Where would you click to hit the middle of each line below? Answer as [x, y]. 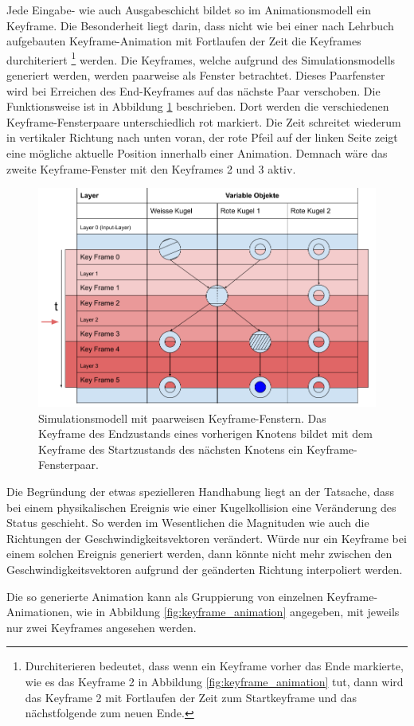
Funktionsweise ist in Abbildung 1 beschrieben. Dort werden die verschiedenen [198, 106]
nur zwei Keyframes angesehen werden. [102, 627]
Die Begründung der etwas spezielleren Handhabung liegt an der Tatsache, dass [201, 492]
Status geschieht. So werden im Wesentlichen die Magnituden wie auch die [188, 523]
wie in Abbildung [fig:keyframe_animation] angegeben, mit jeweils [238, 612]
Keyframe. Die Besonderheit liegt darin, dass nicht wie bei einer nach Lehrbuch [200, 25]
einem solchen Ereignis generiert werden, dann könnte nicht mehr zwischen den [199, 554]
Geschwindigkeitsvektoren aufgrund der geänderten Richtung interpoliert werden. [205, 570]
